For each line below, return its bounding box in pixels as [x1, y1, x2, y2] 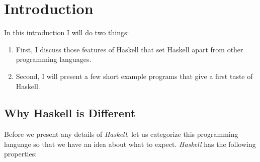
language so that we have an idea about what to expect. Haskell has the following [4, 138, 256, 149]
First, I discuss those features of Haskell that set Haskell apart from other [16, 44, 243, 54]
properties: [4, 148, 37, 159]
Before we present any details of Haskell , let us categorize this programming [4, 129, 238, 139]
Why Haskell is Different [4, 105, 136, 121]
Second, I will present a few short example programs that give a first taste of [16, 70, 253, 81]
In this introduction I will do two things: [4, 27, 129, 38]
